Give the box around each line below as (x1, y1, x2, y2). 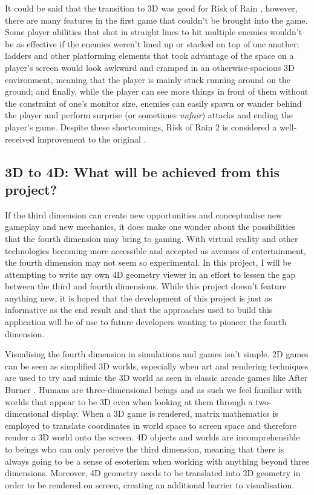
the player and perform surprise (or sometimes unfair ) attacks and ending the (5, 109, 293, 121)
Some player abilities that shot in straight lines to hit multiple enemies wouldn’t (5, 25, 303, 38)
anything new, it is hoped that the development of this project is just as (5, 291, 272, 304)
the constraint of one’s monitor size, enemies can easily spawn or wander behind (5, 96, 302, 109)
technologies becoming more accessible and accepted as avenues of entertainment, (5, 244, 306, 257)
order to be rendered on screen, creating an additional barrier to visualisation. (5, 478, 295, 491)
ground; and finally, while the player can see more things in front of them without (5, 85, 309, 98)
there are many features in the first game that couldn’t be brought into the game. (5, 13, 308, 26)
